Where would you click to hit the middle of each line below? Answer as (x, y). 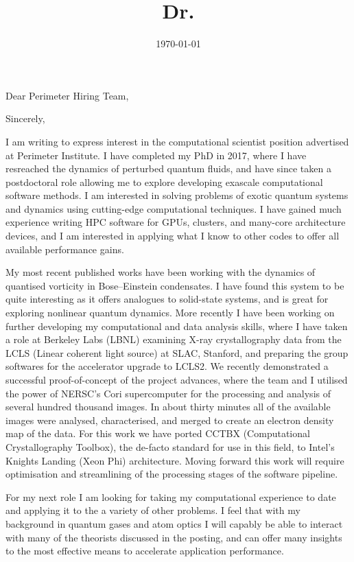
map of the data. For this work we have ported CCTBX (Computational (158, 433)
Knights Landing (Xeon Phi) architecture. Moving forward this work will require (175, 460)
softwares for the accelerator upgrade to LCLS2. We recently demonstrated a (167, 366)
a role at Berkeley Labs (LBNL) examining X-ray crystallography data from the (174, 339)
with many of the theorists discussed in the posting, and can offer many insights (174, 537)
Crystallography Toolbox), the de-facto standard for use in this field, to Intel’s (170, 446)
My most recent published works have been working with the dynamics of (161, 272)
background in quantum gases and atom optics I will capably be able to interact (174, 523)
